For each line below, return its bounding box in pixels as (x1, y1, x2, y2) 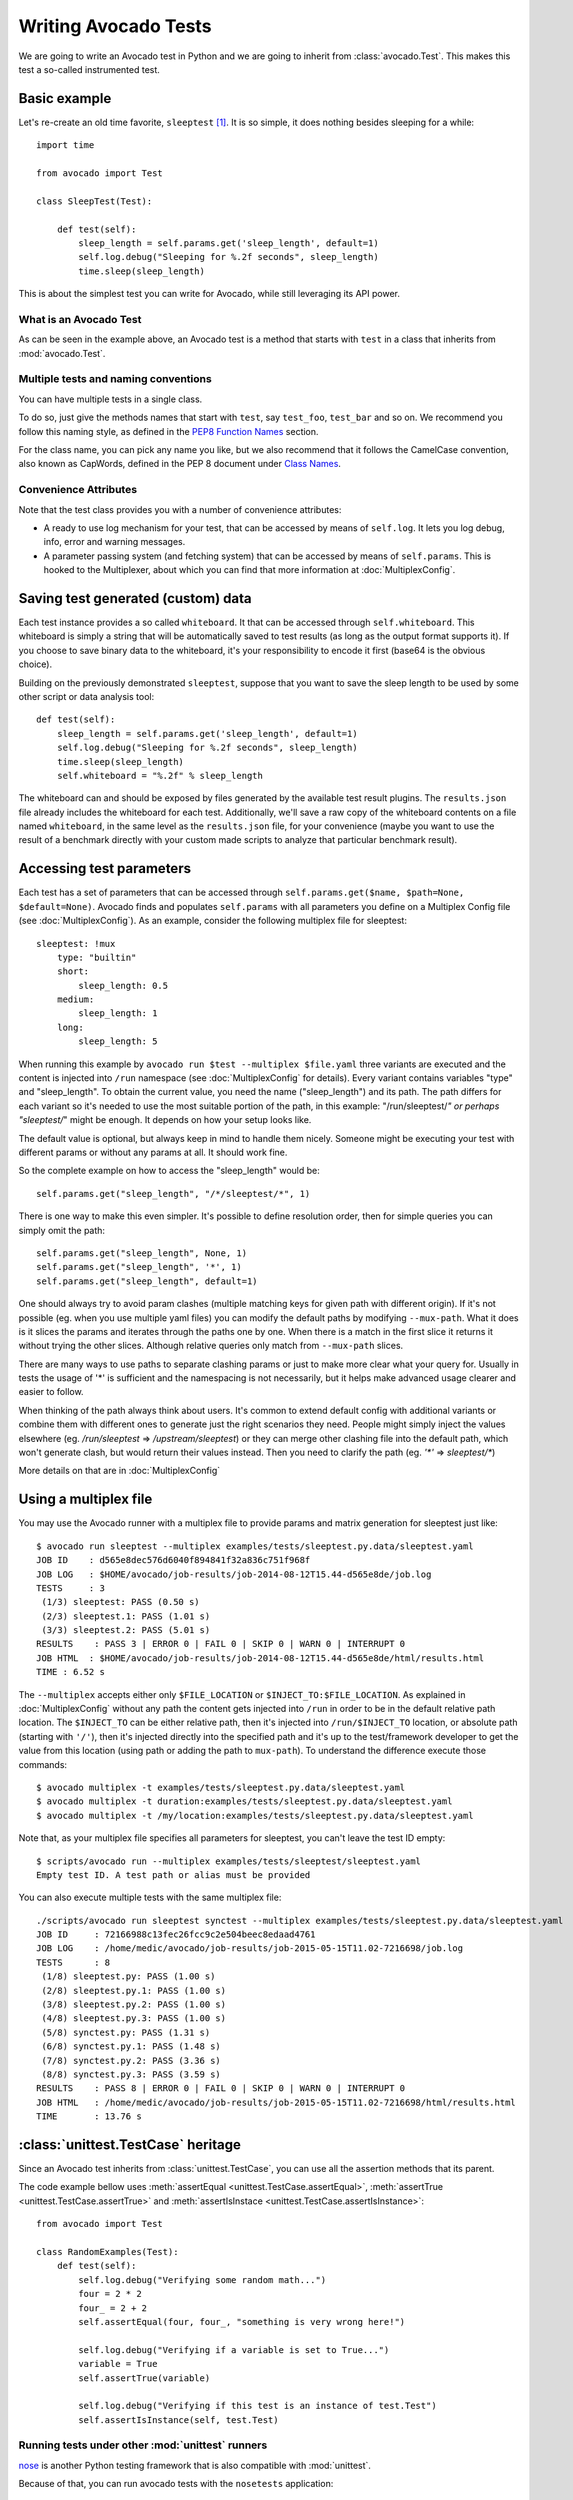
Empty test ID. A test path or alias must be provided (36, 1869, 311, 1880)
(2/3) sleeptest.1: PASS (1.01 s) (41, 1610, 211, 1622)
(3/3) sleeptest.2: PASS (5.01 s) (41, 1625, 211, 1636)
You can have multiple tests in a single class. (18, 393, 203, 405)
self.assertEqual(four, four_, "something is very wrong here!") (78, 2316, 406, 2327)
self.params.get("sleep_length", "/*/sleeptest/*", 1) (36, 1188, 311, 1199)
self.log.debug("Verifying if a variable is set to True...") (78, 2344, 390, 2355)
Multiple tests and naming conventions (18, 372, 212, 386)
